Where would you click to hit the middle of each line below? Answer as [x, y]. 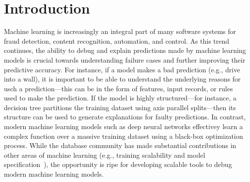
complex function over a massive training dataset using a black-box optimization [124, 136]
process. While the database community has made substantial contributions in [120, 145]
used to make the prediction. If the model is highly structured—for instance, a [120, 98]
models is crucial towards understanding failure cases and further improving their [125, 59]
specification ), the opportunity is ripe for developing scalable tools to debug [118, 164]
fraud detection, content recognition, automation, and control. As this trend [117, 41]
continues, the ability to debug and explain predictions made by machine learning [125, 50]
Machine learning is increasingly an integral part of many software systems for [120, 31]
